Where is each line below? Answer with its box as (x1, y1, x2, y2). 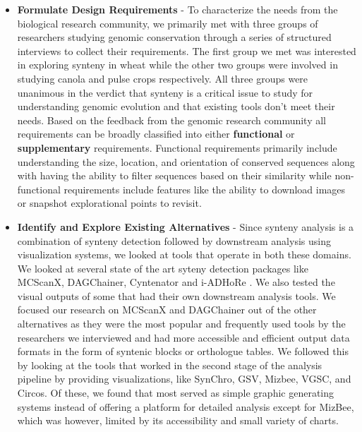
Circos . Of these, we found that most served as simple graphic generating (17, 385, 334, 400)
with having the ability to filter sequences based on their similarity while (17, 168, 332, 183)
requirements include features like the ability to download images (64, 181, 346, 196)
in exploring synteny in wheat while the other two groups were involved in (17, 57, 338, 72)
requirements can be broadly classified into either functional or (17, 126, 295, 141)
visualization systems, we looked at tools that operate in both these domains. (17, 247, 351, 262)
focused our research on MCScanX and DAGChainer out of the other (17, 302, 317, 317)
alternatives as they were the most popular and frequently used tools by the (17, 316, 346, 331)
